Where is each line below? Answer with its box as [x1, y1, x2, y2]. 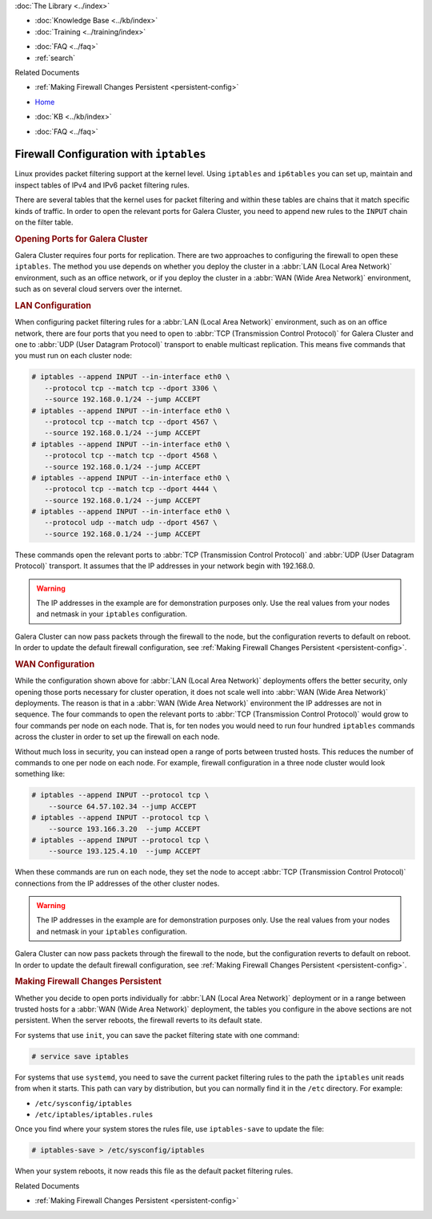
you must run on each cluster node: [14, 351, 132, 361]
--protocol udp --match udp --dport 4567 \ [44, 518, 218, 527]
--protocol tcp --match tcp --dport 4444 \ [44, 485, 218, 494]
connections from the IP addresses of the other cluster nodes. [14, 878, 220, 888]
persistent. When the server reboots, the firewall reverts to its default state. [14, 1015, 263, 1025]
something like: [14, 769, 66, 779]
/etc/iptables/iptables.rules [34, 1110, 154, 1119]
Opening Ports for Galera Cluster [14, 233, 148, 244]
